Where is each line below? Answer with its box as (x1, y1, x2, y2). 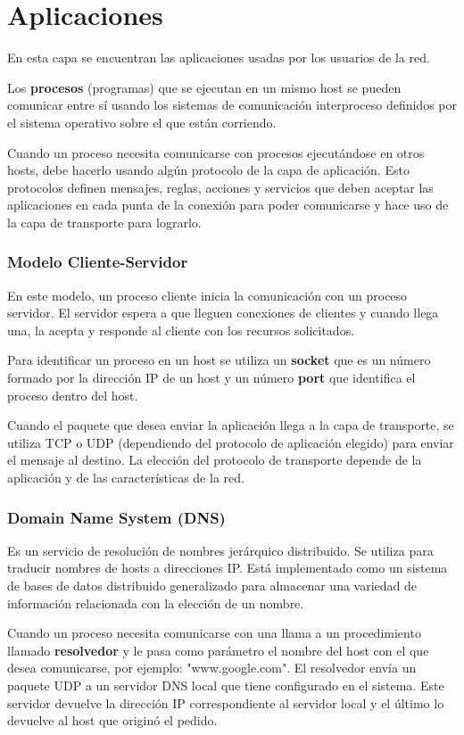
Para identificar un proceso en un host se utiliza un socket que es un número (7, 351, 431, 369)
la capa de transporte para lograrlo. (7, 212, 202, 231)
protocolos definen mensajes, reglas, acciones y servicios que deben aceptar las (7, 178, 434, 196)
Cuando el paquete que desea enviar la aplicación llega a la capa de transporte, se (7, 416, 454, 434)
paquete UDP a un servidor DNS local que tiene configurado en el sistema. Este (7, 676, 444, 694)
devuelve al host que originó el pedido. (7, 711, 218, 730)
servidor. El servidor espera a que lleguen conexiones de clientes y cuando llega (7, 303, 439, 322)
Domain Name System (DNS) (7, 506, 226, 528)
